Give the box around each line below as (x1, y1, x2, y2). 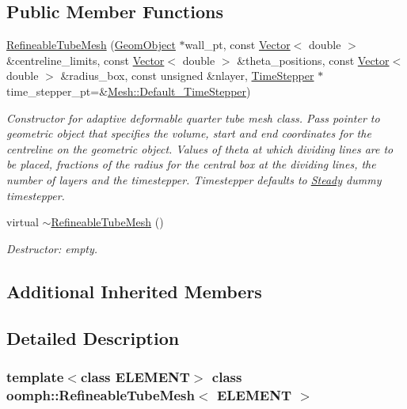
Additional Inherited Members (6, 278, 262, 303)
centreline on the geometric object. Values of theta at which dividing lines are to (6, 140, 394, 157)
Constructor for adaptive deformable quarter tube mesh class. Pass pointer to (6, 109, 380, 126)
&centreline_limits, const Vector (6, 51, 165, 68)
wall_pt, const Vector (184, 36, 291, 53)
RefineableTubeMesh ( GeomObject (6, 36, 176, 53)
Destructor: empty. (6, 240, 98, 256)
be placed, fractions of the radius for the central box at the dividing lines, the (6, 156, 376, 172)
